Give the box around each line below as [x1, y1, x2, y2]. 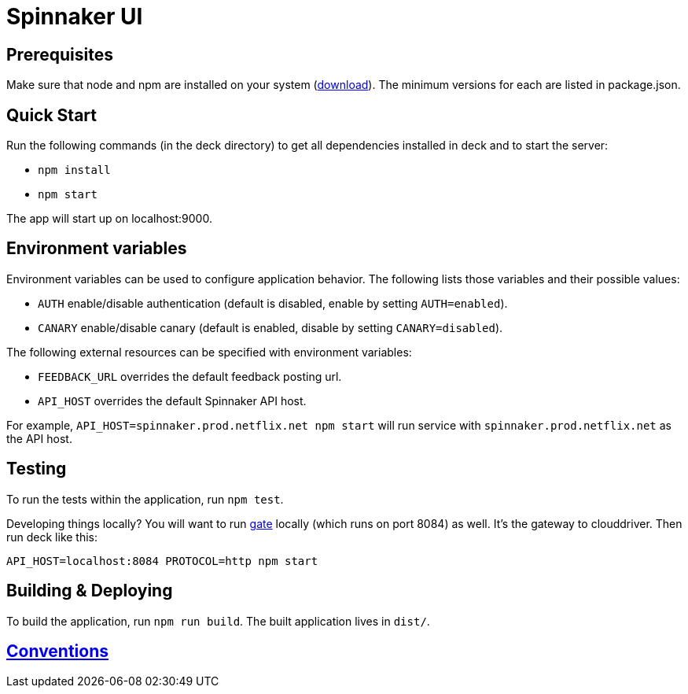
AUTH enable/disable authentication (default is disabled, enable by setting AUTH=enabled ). [38, 296, 508, 310]
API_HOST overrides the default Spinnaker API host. [38, 393, 307, 408]
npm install [38, 164, 111, 177]
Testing [6, 459, 67, 479]
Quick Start [6, 105, 97, 125]
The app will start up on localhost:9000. [6, 212, 212, 226]
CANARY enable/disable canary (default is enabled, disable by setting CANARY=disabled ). [38, 320, 503, 334]
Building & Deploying [6, 581, 173, 601]
